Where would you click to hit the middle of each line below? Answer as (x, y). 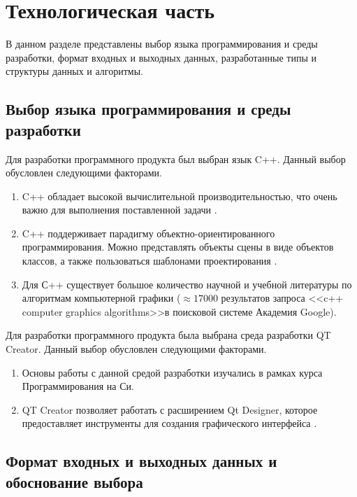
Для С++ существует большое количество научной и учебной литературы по (187, 284)
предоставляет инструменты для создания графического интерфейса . (169, 423)
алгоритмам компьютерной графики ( (101, 298)
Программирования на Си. (78, 386)
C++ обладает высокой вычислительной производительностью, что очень (180, 196)
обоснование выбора (74, 481)
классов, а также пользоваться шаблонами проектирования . (150, 261)
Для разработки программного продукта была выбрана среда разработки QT (168, 335)
